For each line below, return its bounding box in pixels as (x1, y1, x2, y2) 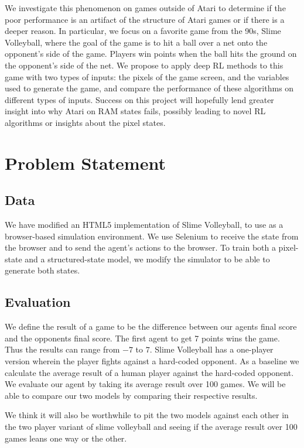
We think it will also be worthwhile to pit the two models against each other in (5, 409, 289, 421)
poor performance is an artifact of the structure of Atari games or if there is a (5, 13, 285, 25)
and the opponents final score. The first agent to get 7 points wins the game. (5, 331, 280, 344)
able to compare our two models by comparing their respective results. (5, 389, 258, 401)
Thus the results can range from (5, 343, 120, 355)
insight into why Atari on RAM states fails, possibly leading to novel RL (5, 105, 266, 117)
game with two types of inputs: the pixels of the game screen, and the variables (5, 70, 289, 83)
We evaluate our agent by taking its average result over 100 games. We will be (5, 378, 286, 390)
